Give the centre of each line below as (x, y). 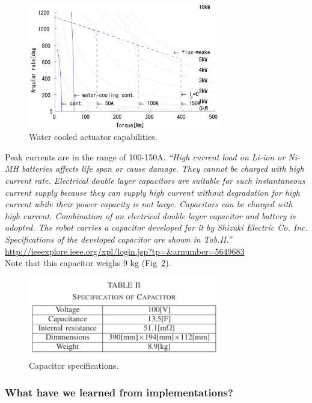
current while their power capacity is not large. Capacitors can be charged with (149, 204)
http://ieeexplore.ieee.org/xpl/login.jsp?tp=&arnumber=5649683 (125, 251)
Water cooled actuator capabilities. (93, 137)
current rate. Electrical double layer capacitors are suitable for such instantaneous (155, 180)
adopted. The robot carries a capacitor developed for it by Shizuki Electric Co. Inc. (156, 227)
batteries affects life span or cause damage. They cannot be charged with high (163, 168)
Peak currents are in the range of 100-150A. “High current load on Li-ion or (145, 156)
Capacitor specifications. (74, 365)
